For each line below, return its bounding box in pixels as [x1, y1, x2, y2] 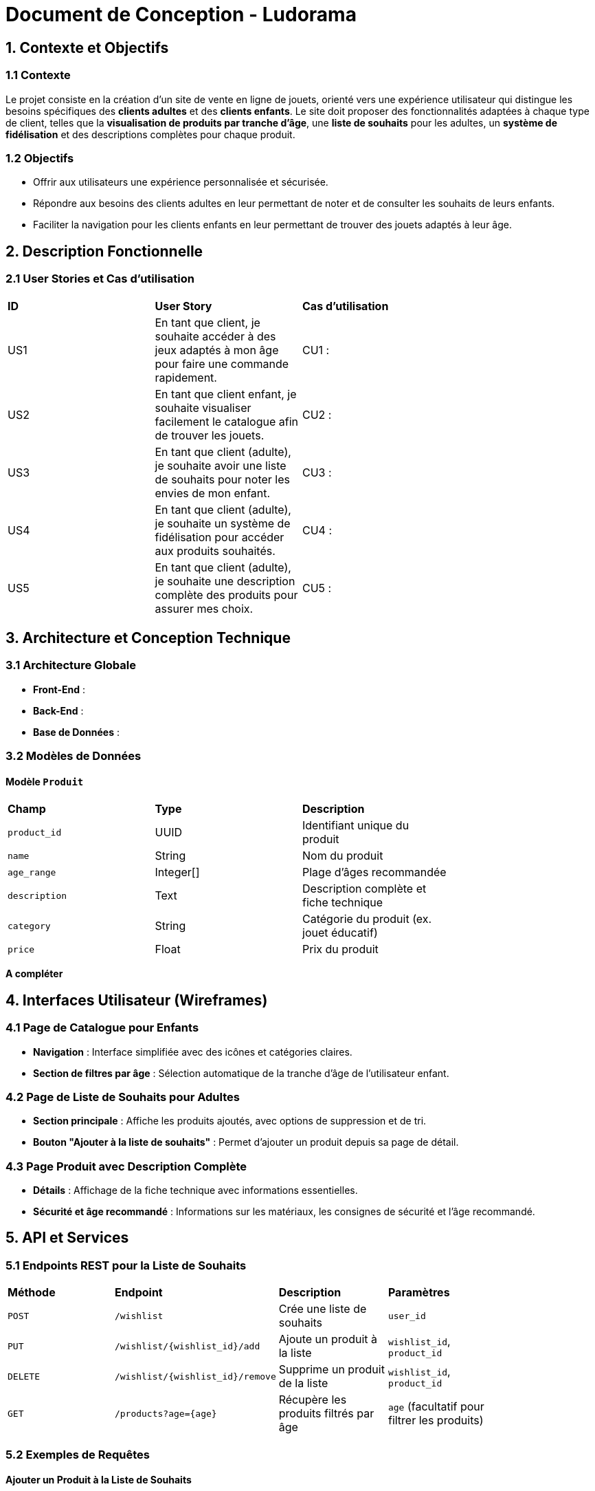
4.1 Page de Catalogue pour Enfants [5, 1021, 199, 1035]
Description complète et [302, 882, 427, 896]
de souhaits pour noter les [155, 472, 290, 486]
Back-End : [33, 704, 84, 717]
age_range [8, 867, 56, 878]
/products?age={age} [114, 1408, 217, 1419]
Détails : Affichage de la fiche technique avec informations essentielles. [33, 1184, 358, 1197]
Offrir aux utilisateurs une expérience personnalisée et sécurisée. [33, 176, 328, 188]
